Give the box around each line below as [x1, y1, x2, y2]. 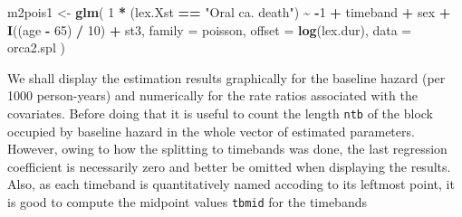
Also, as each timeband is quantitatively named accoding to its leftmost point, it [7, 175, 455, 193]
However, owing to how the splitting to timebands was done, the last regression [7, 139, 448, 158]
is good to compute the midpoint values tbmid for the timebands [7, 193, 367, 211]
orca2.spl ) [7, 38, 65, 57]
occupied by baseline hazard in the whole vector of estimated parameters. [7, 121, 415, 140]
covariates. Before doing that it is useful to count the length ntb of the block [7, 103, 433, 122]
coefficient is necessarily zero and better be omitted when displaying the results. [7, 156, 451, 175]
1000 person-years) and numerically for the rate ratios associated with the [7, 86, 418, 105]
